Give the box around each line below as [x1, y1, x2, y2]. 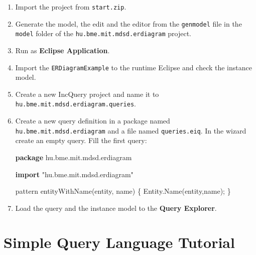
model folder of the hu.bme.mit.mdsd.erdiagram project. [15, 28, 192, 39]
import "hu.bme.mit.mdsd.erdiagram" [15, 169, 134, 179]
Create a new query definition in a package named [15, 115, 170, 126]
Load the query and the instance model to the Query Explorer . [15, 202, 217, 213]
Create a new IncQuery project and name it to [15, 88, 159, 99]
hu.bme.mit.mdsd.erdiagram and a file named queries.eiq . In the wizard [15, 125, 246, 136]
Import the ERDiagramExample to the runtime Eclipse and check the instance [15, 62, 252, 72]
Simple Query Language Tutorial [4, 232, 235, 252]
